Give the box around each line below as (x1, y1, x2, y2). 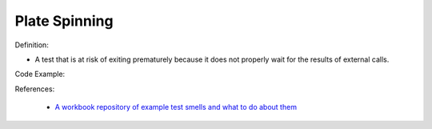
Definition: (14, 40, 50, 50)
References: (14, 84, 55, 94)
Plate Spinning (14, 12, 114, 30)
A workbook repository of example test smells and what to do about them (54, 103, 298, 112)
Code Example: (14, 69, 66, 79)
